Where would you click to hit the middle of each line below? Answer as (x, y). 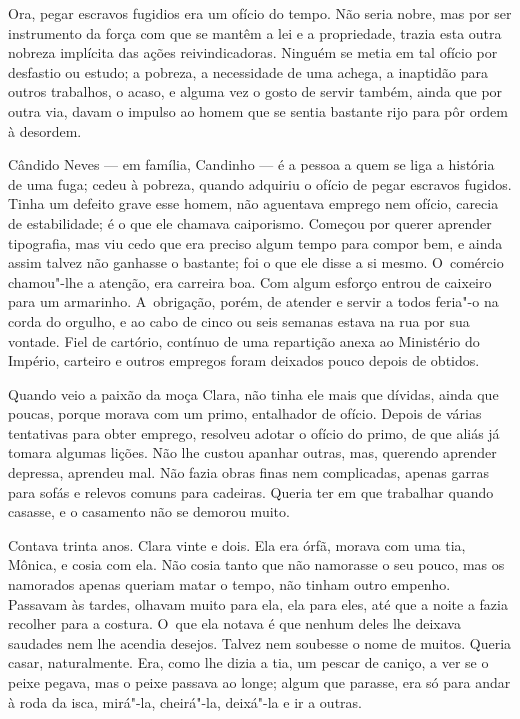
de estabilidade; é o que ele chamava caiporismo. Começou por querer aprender (250, 222)
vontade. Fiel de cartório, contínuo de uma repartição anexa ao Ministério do (244, 340)
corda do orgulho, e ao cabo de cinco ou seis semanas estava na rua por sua (239, 320)
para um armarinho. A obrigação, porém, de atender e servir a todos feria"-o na (253, 301)
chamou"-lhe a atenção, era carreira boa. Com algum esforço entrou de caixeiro (250, 281)
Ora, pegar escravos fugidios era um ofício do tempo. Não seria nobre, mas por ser (260, 13)
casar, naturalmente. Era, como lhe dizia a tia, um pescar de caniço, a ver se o (248, 662)
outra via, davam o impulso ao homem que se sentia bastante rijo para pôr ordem (258, 110)
